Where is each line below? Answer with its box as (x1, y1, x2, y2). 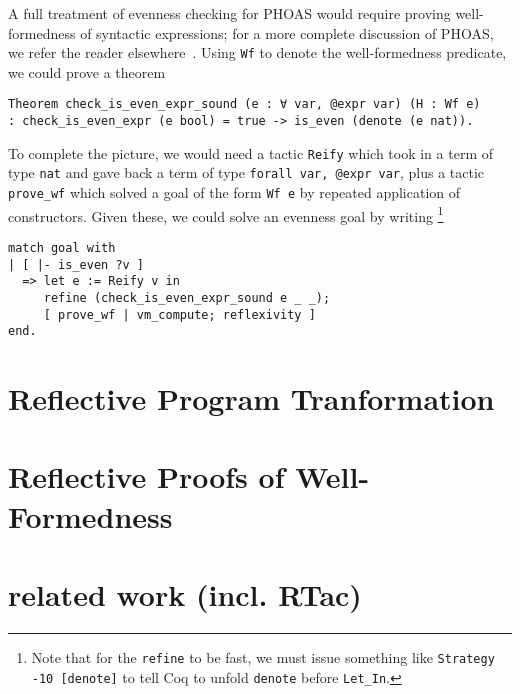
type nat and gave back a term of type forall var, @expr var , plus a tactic (8, 162, 485, 183)
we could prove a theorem (8, 61, 166, 82)
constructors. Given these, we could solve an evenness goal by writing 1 (8, 202, 444, 226)
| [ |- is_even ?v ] (8, 257, 145, 272)
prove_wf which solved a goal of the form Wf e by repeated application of (8, 182, 461, 203)
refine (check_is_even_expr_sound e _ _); (43, 290, 331, 305)
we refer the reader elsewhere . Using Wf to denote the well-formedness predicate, (8, 42, 507, 63)
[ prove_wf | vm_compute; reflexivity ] (43, 307, 316, 322)
